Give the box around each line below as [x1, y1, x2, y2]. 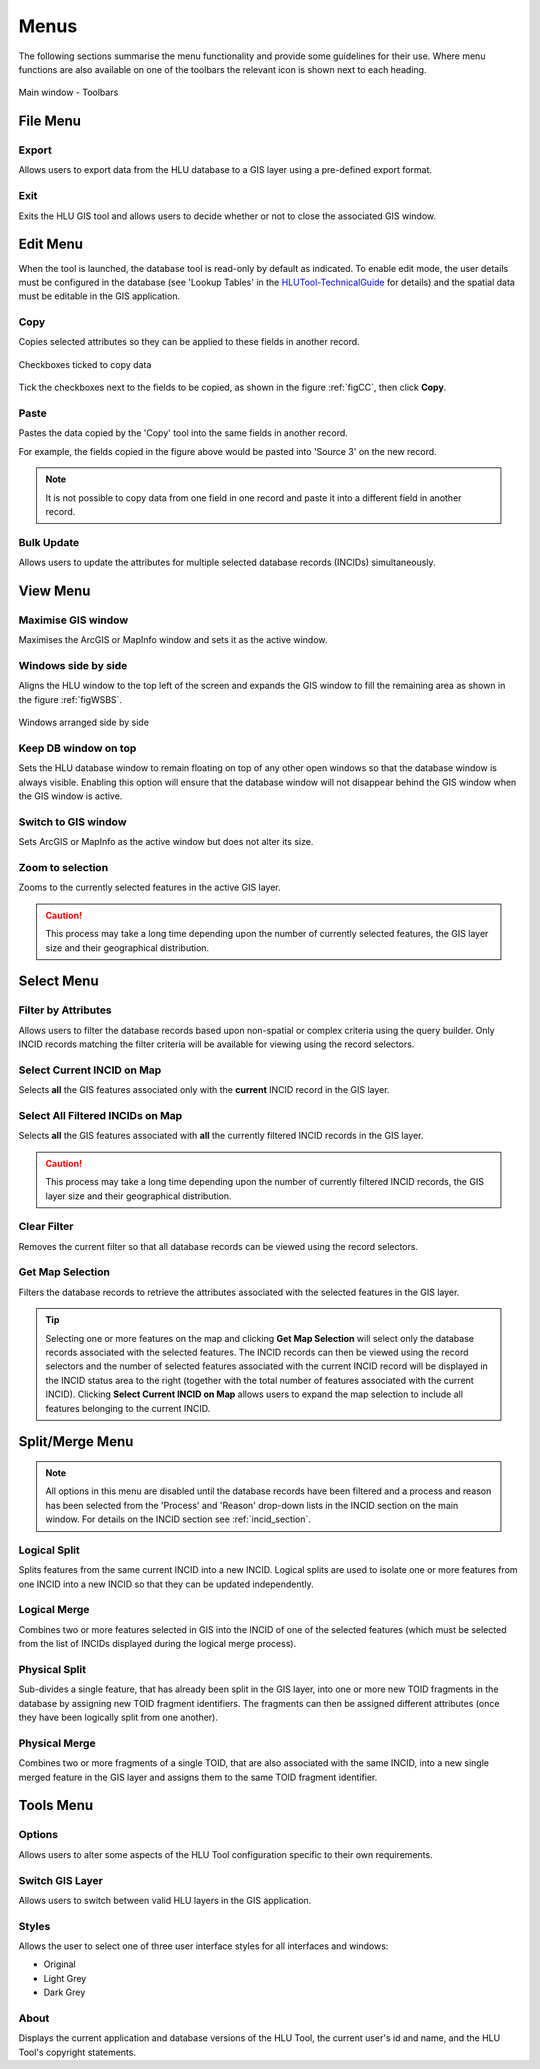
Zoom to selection [18, 860, 109, 874]
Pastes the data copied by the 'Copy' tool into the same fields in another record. [18, 427, 349, 439]
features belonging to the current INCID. [45, 1402, 211, 1414]
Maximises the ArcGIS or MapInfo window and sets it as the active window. [18, 634, 328, 646]
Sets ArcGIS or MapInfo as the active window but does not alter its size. [18, 836, 314, 848]
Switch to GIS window [18, 815, 127, 829]
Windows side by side [18, 659, 128, 672]
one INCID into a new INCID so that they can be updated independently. [18, 1578, 314, 1590]
